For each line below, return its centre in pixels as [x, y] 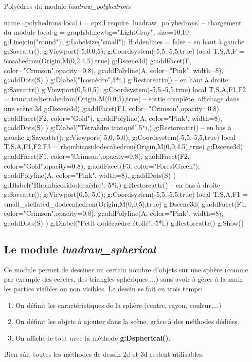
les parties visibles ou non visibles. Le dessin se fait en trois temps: [103, 289]
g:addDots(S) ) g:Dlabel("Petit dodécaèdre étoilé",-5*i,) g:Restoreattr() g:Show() [124, 223]
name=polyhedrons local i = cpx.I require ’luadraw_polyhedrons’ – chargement [123, 22]
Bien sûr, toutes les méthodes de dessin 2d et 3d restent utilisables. [104, 354]
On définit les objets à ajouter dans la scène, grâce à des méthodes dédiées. [127, 321]
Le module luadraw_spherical [80, 249]
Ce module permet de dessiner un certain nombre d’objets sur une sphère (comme [126, 269]
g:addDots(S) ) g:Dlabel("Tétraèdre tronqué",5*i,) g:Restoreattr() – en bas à [118, 127]
